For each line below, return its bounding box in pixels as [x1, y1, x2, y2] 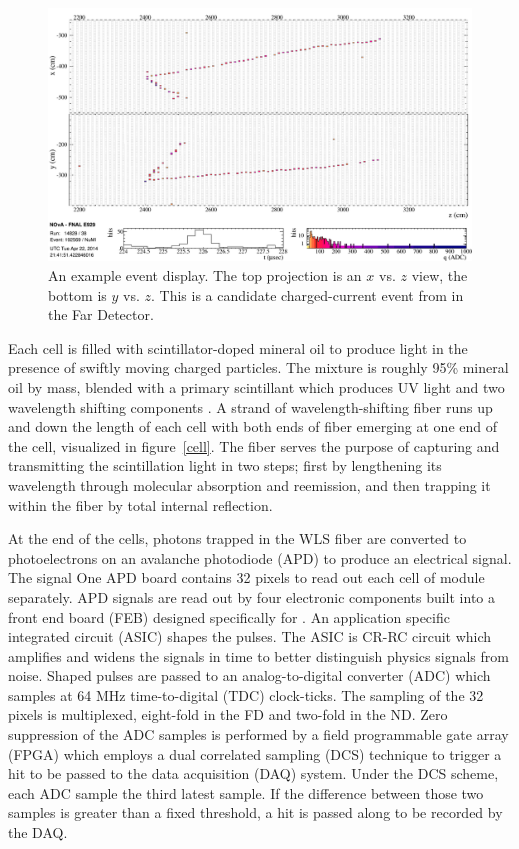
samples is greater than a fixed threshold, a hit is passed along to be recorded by [8, 802, 503, 823]
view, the [411, 265, 468, 285]
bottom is [48, 284, 107, 305]
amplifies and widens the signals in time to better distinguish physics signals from [8, 645, 509, 666]
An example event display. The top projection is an [48, 265, 362, 285]
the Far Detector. [48, 304, 154, 325]
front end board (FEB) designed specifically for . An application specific [8, 606, 450, 627]
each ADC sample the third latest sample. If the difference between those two [8, 782, 484, 803]
